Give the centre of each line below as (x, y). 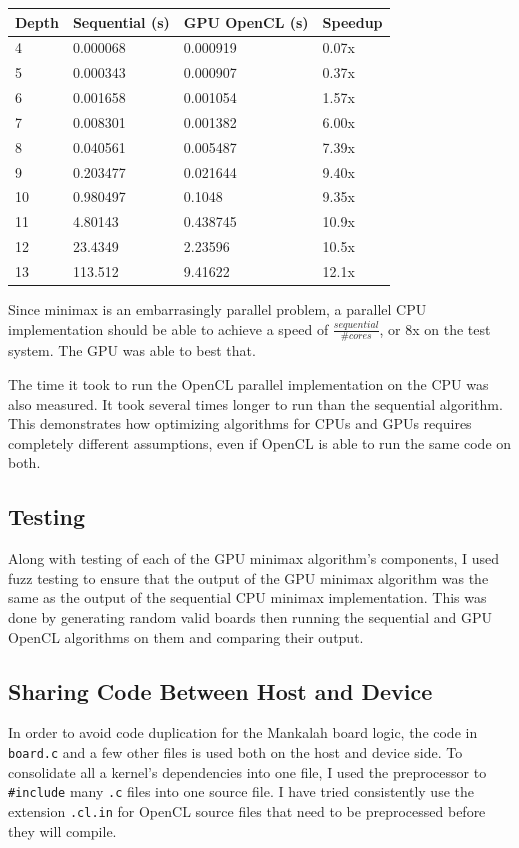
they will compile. (62, 830)
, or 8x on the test (435, 328)
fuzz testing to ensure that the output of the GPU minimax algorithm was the (248, 577)
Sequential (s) (121, 21)
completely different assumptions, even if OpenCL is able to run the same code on (260, 442)
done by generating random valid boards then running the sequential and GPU (250, 617)
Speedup (352, 21)
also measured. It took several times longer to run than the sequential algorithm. (255, 403)
